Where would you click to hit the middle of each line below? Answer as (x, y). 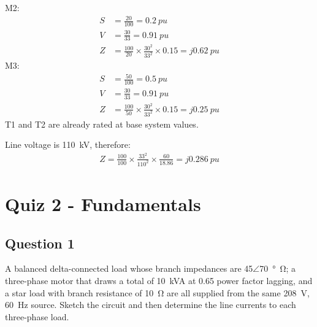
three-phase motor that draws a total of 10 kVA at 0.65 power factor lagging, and (159, 280)
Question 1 (40, 243)
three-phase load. (37, 316)
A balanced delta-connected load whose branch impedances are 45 (129, 268)
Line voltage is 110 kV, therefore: (68, 144)
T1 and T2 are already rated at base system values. (102, 124)
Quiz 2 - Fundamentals (103, 204)
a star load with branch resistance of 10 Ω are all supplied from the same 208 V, (157, 292)
